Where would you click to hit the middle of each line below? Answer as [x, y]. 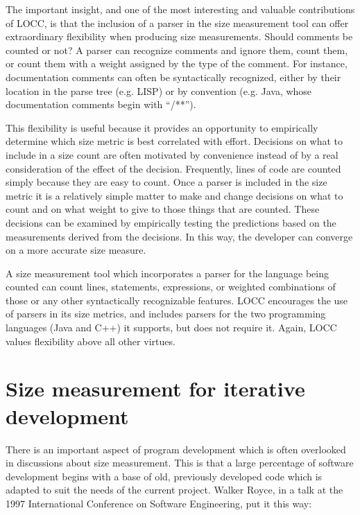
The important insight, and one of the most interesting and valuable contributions [180, 9]
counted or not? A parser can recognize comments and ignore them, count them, [177, 50]
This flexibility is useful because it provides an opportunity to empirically [162, 127]
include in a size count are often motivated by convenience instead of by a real [172, 154]
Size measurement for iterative [155, 389]
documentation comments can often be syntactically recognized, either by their [173, 77]
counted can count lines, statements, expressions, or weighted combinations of [171, 287]
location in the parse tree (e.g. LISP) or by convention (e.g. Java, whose [159, 90]
